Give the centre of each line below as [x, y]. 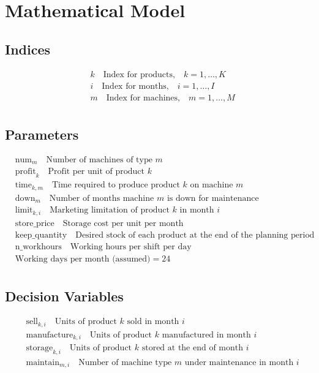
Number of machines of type [99, 160]
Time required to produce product [116, 185]
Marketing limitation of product [110, 210]
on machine [212, 185]
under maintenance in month [239, 362]
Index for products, [139, 74]
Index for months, [135, 86]
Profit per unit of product [96, 172]
